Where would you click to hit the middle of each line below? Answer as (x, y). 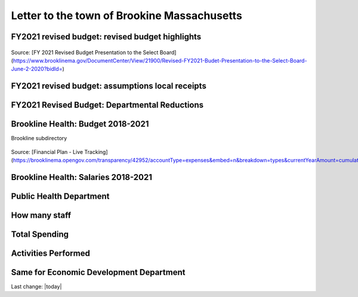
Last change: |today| (36, 287)
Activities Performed (51, 253)
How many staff (41, 215)
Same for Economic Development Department (98, 272)
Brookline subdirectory (39, 138)
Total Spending (40, 234)
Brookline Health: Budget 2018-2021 (80, 124)
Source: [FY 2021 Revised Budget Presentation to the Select (85, 52)
